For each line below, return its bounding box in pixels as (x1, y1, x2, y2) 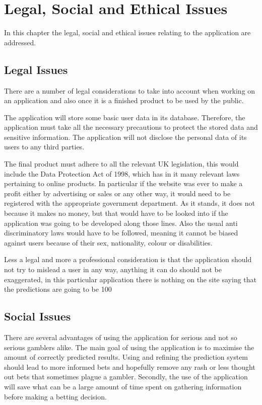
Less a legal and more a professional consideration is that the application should (4, 254, 252, 265)
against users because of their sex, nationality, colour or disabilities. (4, 237, 213, 248)
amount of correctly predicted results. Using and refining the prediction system (4, 352, 248, 362)
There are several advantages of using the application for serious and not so (4, 332, 237, 342)
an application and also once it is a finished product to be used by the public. (4, 95, 244, 106)
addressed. (4, 37, 36, 47)
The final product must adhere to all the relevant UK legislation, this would (4, 158, 239, 169)
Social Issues (4, 308, 71, 324)
